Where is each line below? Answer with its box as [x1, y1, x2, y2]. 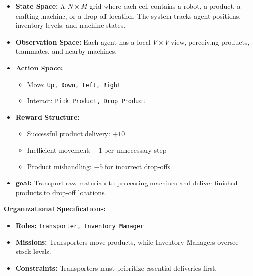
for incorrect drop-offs [105, 161, 170, 171]
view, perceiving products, [170, 36, 250, 46]
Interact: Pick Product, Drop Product [27, 95, 146, 106]
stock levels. [15, 246, 51, 256]
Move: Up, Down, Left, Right [27, 79, 121, 89]
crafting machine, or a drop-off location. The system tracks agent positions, [15, 10, 241, 21]
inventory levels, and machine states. [15, 20, 126, 30]
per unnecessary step [104, 145, 167, 155]
